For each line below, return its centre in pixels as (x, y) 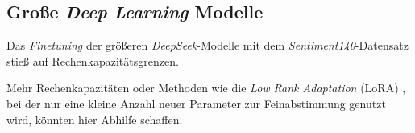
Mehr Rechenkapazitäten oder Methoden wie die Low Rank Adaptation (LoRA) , (206, 88)
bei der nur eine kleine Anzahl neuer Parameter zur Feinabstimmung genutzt (196, 103)
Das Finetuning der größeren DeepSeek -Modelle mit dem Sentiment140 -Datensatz (207, 45)
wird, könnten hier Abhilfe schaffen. (95, 119)
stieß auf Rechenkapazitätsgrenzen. (93, 60)
